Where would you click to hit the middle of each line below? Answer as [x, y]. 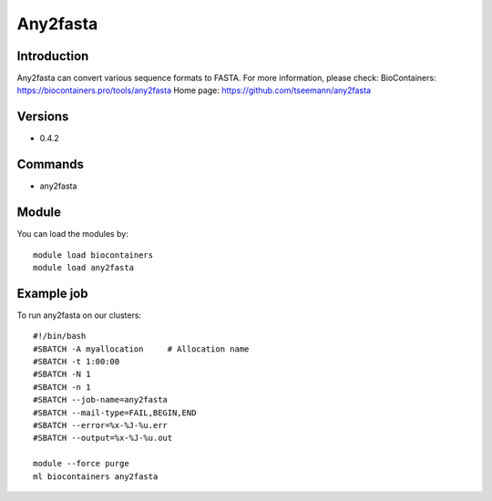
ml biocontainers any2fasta [96, 476]
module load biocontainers [93, 255]
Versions [43, 117]
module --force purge [81, 464]
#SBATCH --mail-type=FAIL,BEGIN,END [115, 413]
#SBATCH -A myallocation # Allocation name [141, 349]
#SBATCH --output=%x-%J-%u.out [103, 438]
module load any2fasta [84, 267]
